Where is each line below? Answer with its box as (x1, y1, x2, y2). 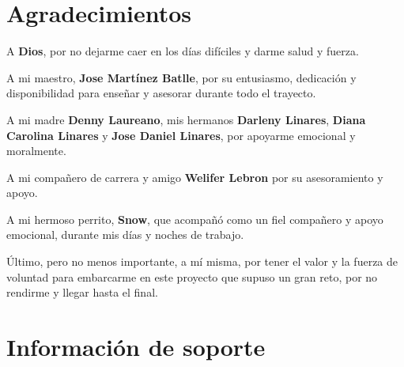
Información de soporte (6, 331, 266, 363)
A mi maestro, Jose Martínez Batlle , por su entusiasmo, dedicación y (6, 69, 357, 85)
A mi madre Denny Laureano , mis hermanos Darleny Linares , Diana (6, 111, 366, 127)
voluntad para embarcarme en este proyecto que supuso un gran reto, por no (6, 268, 378, 285)
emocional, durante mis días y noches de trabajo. (6, 226, 244, 243)
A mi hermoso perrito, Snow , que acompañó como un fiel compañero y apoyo (6, 210, 383, 227)
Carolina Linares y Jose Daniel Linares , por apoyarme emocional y (6, 127, 356, 143)
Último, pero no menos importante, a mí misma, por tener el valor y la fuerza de (6, 253, 398, 270)
